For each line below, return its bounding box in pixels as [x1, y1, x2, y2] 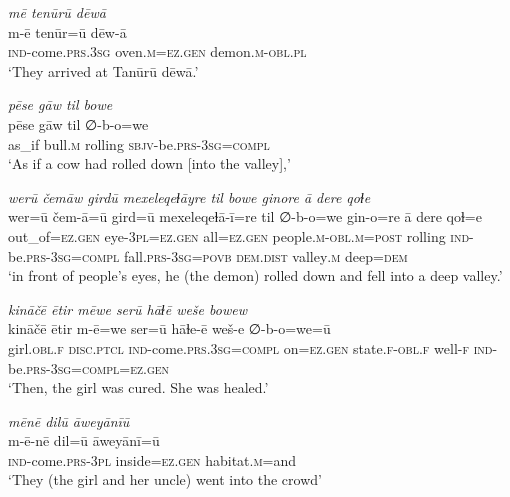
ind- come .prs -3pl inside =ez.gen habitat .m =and [8, 449, 297, 470]
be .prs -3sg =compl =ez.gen [8, 357, 170, 378]
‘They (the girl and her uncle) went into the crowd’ [8, 469, 322, 490]
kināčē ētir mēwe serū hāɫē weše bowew [8, 298, 247, 319]
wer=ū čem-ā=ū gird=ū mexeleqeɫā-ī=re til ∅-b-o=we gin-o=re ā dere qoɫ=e [8, 206, 482, 227]
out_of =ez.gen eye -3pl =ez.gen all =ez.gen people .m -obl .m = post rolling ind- [8, 225, 474, 246]
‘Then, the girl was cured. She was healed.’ [8, 377, 269, 398]
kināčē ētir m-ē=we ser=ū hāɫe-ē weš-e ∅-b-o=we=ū [8, 318, 331, 339]
